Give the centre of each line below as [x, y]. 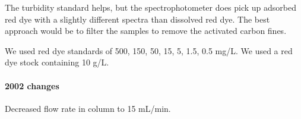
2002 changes [32, 85]
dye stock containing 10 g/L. [57, 62]
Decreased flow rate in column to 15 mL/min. [88, 108]
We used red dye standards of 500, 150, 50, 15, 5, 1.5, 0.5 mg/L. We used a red [149, 50]
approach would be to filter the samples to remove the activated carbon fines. [146, 31]
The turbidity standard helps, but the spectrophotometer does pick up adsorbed [151, 7]
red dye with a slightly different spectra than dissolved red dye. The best [137, 19]
